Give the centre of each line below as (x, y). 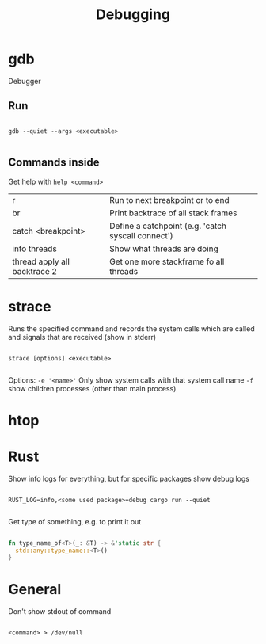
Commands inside (54, 163)
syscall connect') (142, 235)
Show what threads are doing (164, 249)
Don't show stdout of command (60, 612)
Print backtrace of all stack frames (173, 213)
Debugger (25, 81)
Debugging (133, 15)
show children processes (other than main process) (92, 388)
